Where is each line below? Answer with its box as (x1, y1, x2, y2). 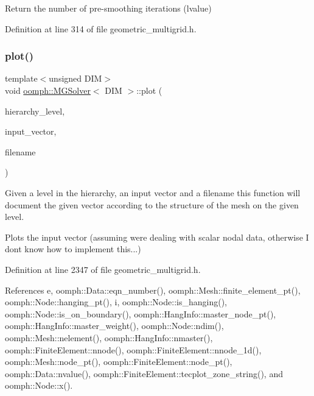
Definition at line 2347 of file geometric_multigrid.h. (5, 263, 201, 275)
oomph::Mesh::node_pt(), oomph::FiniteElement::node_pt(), (5, 355, 232, 368)
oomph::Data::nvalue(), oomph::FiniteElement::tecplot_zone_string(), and (5, 367, 283, 380)
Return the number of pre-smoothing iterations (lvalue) (5, 2, 212, 14)
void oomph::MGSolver (5, 84, 91, 96)
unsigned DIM (49, 72, 102, 85)
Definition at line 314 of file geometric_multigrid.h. (5, 22, 197, 35)
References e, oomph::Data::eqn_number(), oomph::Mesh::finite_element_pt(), (5, 283, 301, 296)
